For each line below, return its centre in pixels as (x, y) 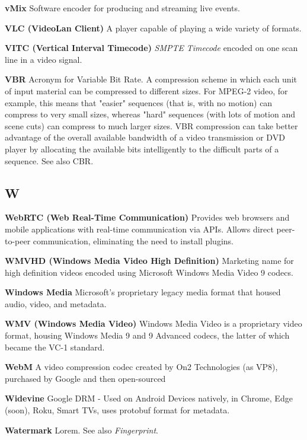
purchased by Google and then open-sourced (85, 378)
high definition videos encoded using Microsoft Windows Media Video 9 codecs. (149, 272)
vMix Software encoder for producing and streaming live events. (122, 8)
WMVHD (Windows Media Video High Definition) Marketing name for (149, 261)
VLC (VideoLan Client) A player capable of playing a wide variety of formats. (153, 28)
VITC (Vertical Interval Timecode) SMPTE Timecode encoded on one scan (151, 48)
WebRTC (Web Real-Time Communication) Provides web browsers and (147, 217)
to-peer (18, 240)
